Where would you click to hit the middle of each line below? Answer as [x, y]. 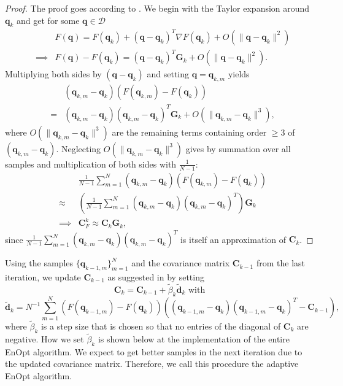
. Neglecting [79, 148]
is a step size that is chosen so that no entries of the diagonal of [161, 326]
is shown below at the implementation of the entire [194, 338]
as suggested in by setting [156, 276]
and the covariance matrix [181, 263]
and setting [168, 74]
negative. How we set [44, 338]
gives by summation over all [238, 148]
